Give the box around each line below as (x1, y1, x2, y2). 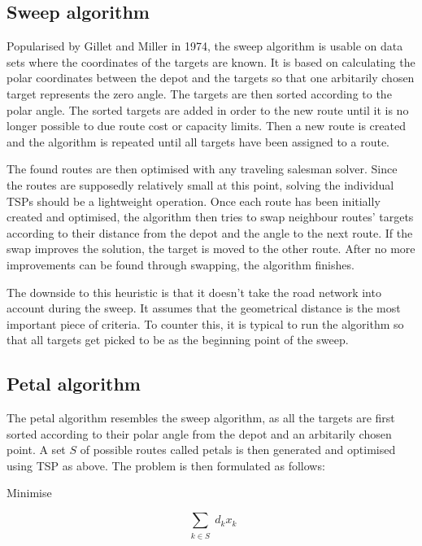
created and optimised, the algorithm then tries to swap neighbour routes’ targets (7, 208, 414, 225)
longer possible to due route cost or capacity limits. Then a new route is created (7, 117, 406, 134)
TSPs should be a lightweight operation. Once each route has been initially (7, 192, 381, 209)
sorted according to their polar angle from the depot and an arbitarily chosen (7, 425, 392, 442)
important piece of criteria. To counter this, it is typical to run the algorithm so (7, 315, 404, 332)
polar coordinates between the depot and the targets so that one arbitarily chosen (7, 69, 415, 86)
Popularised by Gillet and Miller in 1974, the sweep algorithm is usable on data (7, 37, 403, 55)
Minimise (7, 484, 52, 501)
